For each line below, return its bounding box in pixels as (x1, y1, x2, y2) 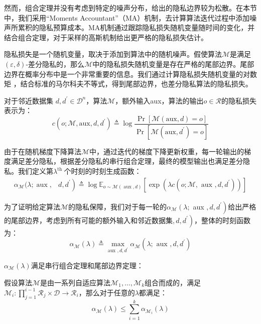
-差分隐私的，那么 (26, 58, 85, 69)
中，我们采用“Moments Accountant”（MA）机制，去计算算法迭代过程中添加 (4, 12, 250, 23)
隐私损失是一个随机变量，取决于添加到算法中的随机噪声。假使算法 (4, 49, 222, 59)
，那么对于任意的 (78, 287, 135, 297)
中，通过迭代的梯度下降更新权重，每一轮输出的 (89, 146, 244, 156)
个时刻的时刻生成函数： (64, 166, 142, 176)
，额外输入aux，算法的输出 (115, 95, 204, 105)
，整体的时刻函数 (194, 214, 251, 225)
